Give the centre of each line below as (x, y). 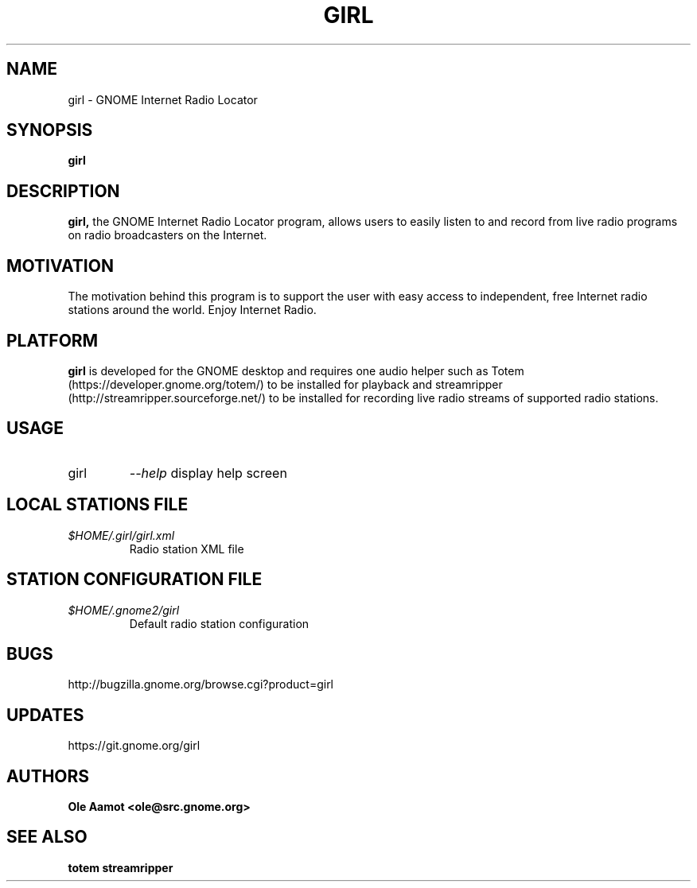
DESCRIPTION (63, 191)
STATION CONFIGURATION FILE (134, 580)
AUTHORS (48, 776)
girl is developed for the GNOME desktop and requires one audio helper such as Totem (296, 370)
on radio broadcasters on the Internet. (167, 235)
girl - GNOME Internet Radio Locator (163, 99)
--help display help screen (208, 473)
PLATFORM (53, 340)
